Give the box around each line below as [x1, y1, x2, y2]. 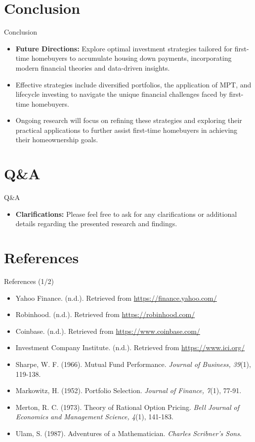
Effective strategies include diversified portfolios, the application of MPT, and [15, 79, 252, 89]
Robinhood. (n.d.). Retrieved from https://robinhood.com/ [15, 309, 195, 320]
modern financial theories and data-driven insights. [15, 62, 170, 73]
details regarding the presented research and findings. [15, 218, 177, 229]
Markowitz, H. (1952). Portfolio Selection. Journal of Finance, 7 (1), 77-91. [15, 385, 242, 396]
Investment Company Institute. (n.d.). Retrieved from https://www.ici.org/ [15, 342, 245, 353]
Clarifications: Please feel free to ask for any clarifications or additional [15, 208, 237, 219]
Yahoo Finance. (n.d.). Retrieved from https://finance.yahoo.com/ [15, 292, 217, 303]
